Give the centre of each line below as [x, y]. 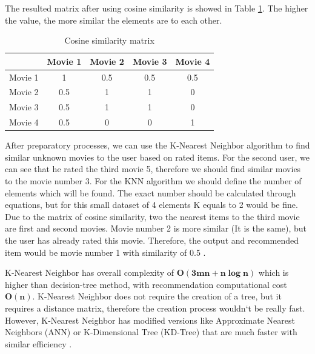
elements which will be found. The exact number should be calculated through [151, 192]
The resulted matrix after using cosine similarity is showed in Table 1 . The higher [157, 8]
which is [274, 272]
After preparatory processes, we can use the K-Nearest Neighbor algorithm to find [157, 145]
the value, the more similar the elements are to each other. [114, 20]
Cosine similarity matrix [109, 40]
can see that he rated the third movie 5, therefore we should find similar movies [153, 169]
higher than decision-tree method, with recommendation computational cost [146, 284]
